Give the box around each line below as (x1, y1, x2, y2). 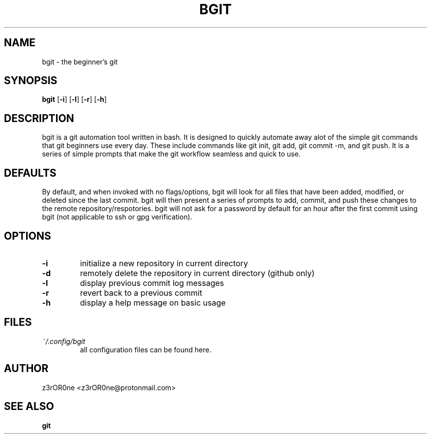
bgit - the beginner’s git (42, 57, 118, 66)
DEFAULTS (4, 166, 57, 179)
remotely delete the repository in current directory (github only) (80, 268, 315, 278)
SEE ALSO (4, 400, 54, 413)
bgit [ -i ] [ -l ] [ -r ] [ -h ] (42, 95, 107, 104)
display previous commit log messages (80, 278, 224, 288)
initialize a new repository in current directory (80, 258, 248, 268)
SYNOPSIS (4, 74, 58, 87)
